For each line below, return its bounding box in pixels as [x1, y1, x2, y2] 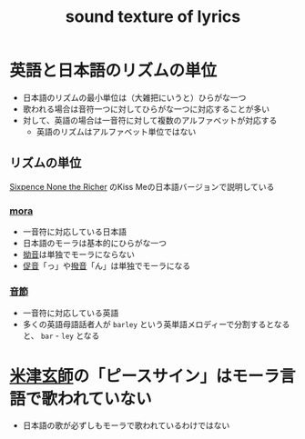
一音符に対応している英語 [22, 307, 119, 319]
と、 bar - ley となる [22, 330, 100, 342]
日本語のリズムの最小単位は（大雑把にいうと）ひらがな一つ [22, 92, 247, 103]
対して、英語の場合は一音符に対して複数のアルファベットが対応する [22, 115, 278, 125]
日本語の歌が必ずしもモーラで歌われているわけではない [22, 420, 230, 431]
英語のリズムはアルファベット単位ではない [36, 125, 197, 137]
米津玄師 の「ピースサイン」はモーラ [9, 365, 280, 386]
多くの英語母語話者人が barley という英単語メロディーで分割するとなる [22, 319, 290, 330]
